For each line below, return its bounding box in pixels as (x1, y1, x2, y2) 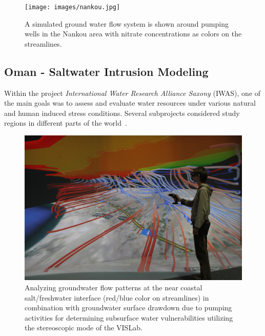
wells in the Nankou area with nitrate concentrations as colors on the (25, 28, 242, 39)
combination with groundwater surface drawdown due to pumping (25, 302, 232, 313)
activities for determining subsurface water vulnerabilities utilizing (25, 312, 233, 323)
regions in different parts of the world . (4, 117, 127, 128)
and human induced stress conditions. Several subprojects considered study (4, 107, 240, 118)
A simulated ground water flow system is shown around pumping (25, 18, 229, 29)
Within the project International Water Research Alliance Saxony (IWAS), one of (4, 87, 261, 98)
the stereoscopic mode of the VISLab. (25, 322, 142, 333)
